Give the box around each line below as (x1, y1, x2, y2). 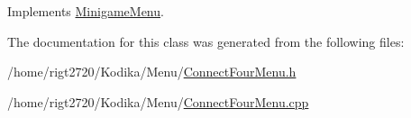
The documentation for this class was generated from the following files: (7, 32, 405, 50)
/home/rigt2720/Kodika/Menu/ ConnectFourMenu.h (7, 62, 297, 81)
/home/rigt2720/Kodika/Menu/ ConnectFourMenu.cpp (7, 92, 309, 111)
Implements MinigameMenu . (7, 2, 164, 20)
